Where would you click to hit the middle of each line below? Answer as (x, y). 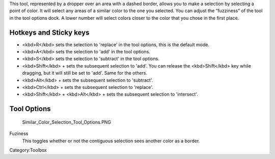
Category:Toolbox (28, 150)
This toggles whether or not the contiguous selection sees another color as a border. (111, 141)
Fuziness (19, 134)
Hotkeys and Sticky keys (49, 32)
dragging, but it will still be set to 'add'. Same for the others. (85, 73)
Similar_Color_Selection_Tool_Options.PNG (67, 122)
